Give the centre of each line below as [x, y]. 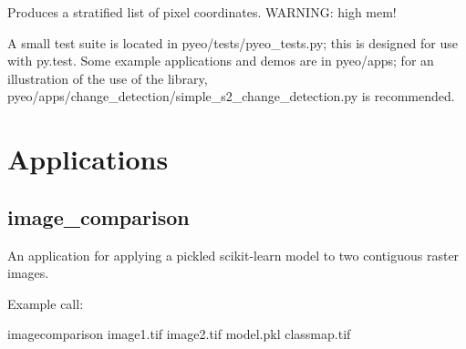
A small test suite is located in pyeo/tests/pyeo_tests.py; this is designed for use [233, 42]
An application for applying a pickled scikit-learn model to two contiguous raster [233, 255]
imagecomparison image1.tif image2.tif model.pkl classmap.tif [179, 334]
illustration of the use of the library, [108, 78]
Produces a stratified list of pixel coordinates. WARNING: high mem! [202, 12]
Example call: [46, 303]
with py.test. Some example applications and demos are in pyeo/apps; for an [221, 61]
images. [28, 273]
